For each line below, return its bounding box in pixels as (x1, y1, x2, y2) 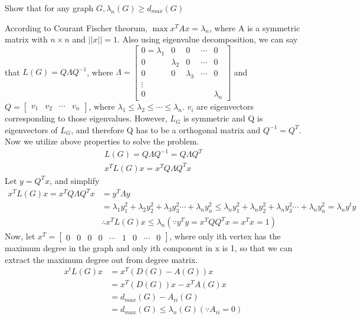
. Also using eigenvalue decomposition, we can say (117, 33, 298, 45)
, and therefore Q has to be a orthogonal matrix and (71, 123, 261, 136)
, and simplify (50, 174, 100, 186)
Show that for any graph (5, 2, 94, 14)
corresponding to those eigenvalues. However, (5, 112, 168, 124)
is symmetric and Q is (183, 112, 263, 124)
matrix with (5, 33, 48, 45)
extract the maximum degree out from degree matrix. (5, 253, 198, 265)
